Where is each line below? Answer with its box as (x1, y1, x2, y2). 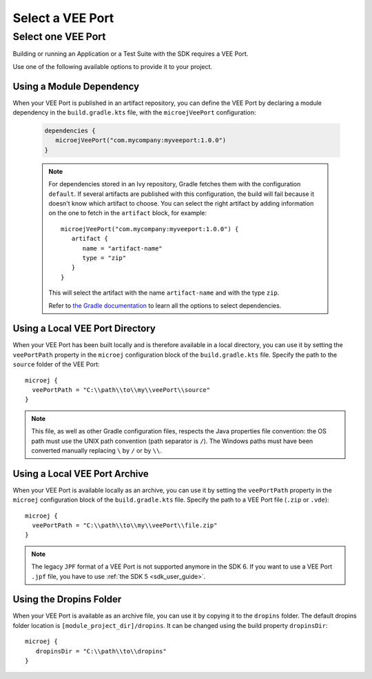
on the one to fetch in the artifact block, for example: (48, 209, 207, 217)
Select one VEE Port (12, 30, 106, 43)
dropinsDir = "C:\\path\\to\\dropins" (35, 647, 167, 655)
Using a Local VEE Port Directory (12, 323, 156, 335)
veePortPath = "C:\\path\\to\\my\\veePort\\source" (32, 386, 210, 393)
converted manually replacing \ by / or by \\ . (31, 446, 162, 455)
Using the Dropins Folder (12, 593, 122, 605)
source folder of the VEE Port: (12, 360, 100, 368)
